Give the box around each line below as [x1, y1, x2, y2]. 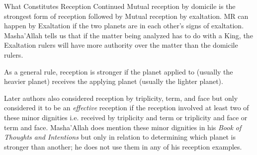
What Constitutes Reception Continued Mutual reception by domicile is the [4, 1, 236, 11]
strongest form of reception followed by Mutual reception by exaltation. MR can [4, 10, 249, 21]
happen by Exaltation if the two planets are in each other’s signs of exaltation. [4, 20, 244, 31]
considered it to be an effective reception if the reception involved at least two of [4, 102, 249, 113]
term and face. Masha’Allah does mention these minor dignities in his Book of [4, 122, 242, 132]
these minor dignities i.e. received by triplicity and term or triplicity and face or [4, 112, 248, 122]
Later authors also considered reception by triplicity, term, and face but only [4, 92, 238, 103]
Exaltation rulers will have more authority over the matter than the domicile [4, 40, 238, 50]
